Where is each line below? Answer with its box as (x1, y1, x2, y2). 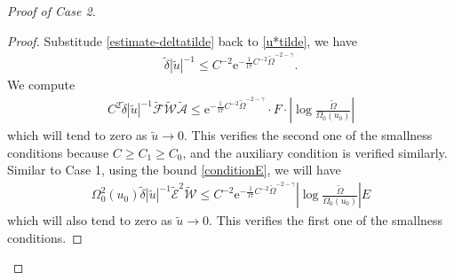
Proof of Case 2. (7, 2, 96, 19)
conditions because (7, 143, 109, 161)
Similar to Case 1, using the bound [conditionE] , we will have (7, 160, 341, 179)
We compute (7, 75, 76, 94)
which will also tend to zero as (7, 211, 172, 229)
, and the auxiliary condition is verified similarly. (182, 143, 448, 161)
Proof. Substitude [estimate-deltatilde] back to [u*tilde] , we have (7, 31, 358, 50)
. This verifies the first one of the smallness (209, 211, 443, 229)
